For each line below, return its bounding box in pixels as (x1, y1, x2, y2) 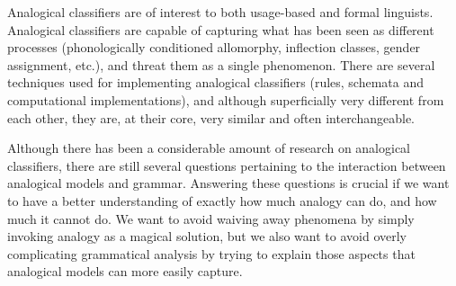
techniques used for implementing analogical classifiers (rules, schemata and (7, 73, 425, 92)
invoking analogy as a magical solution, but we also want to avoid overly (7, 227, 407, 246)
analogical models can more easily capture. (7, 262, 243, 281)
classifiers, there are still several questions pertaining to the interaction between (7, 156, 446, 174)
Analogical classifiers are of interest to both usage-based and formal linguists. (7, 3, 434, 21)
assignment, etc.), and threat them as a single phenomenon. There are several (7, 55, 435, 74)
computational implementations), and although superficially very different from (7, 90, 444, 109)
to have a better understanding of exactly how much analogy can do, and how (7, 191, 437, 210)
